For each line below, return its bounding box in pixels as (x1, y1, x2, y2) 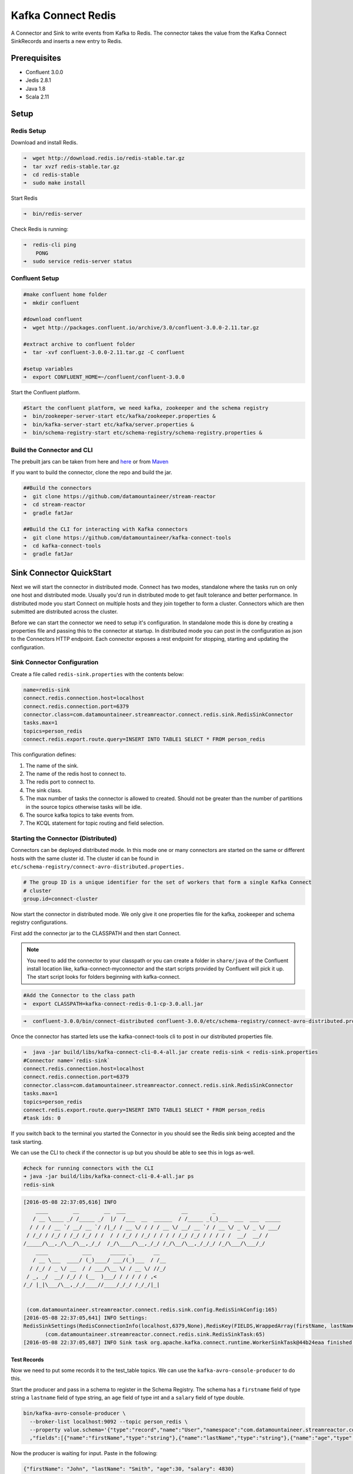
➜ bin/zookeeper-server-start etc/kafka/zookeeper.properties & (23, 413, 216, 420)
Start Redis (11, 195, 38, 202)
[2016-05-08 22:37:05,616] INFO (23, 1199, 117, 1206)
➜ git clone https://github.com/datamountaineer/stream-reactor (23, 493, 216, 499)
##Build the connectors (23, 485, 92, 492)
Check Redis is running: (11, 226, 69, 233)
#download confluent (23, 316, 82, 323)
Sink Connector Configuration (11, 658, 99, 666)
